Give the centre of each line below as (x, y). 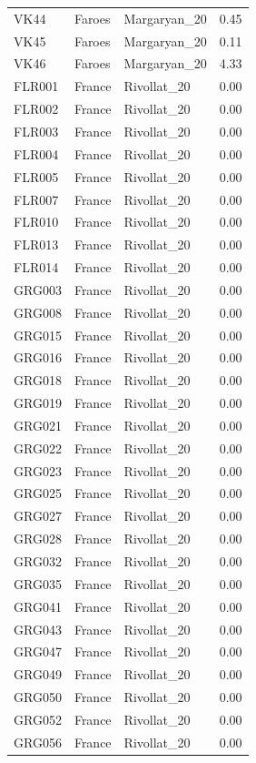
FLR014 (36, 267)
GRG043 (38, 629)
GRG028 (38, 539)
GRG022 (38, 448)
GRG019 (38, 403)
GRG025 (38, 493)
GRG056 (38, 742)
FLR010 (36, 222)
